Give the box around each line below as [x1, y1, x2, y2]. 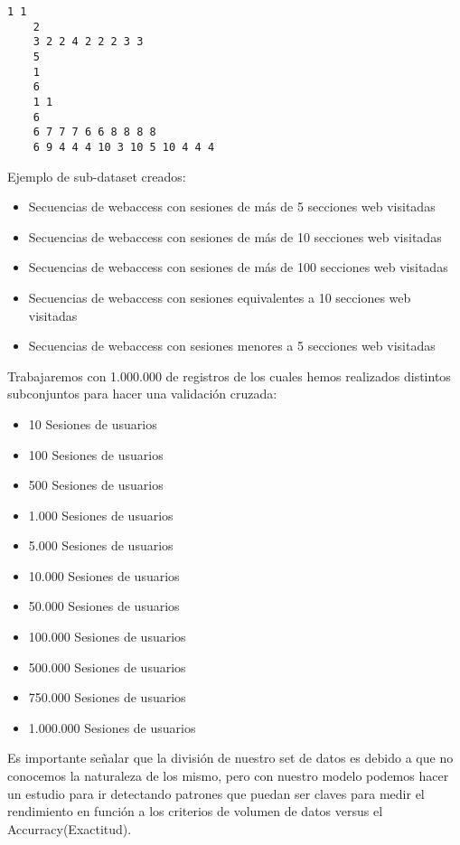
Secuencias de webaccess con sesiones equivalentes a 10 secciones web [28, 287, 411, 306]
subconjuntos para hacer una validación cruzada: [7, 384, 277, 403]
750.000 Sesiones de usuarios [28, 688, 186, 707]
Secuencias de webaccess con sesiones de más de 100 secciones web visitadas [28, 258, 448, 277]
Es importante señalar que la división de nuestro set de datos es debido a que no [7, 748, 454, 767]
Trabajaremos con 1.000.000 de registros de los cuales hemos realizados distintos [7, 366, 451, 385]
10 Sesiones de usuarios [28, 414, 157, 433]
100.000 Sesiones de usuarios [28, 627, 186, 646]
